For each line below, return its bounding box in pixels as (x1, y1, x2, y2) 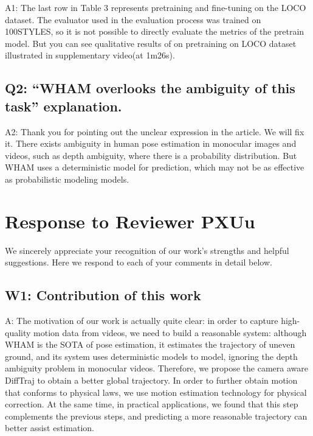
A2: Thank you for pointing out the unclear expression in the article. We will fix (5, 125, 304, 138)
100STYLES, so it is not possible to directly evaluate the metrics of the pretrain (5, 25, 304, 38)
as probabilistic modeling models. (5, 172, 129, 185)
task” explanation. (5, 96, 122, 115)
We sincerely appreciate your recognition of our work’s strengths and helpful (5, 244, 289, 256)
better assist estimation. (5, 421, 94, 434)
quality (5, 326, 31, 339)
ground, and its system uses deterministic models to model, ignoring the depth (5, 350, 298, 362)
